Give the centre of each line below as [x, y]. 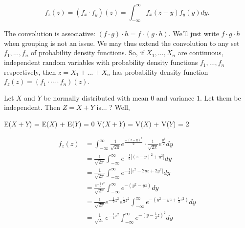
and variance [175, 97]
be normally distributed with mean [96, 97]
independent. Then [32, 107]
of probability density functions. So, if [87, 52]
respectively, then [30, 72]
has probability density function [160, 72]
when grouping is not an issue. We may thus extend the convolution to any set [122, 43]
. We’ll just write [194, 33]
